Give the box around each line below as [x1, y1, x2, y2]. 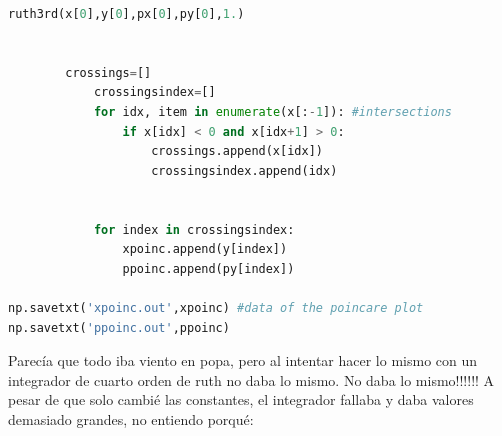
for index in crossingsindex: [93, 222, 295, 237]
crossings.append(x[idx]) [151, 144, 323, 159]
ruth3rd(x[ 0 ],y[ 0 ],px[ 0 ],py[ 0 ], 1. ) [8, 7, 245, 21]
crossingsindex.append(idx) [151, 163, 338, 178]
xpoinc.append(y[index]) [122, 242, 288, 257]
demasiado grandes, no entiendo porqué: [8, 408, 254, 429]
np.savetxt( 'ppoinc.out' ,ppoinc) [8, 320, 230, 335]
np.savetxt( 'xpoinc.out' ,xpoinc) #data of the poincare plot [8, 300, 424, 315]
